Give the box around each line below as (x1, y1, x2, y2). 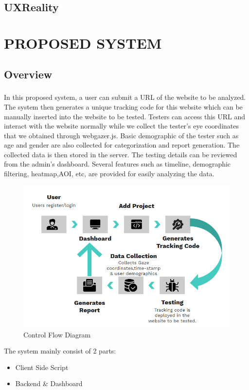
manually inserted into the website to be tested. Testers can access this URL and (4, 111, 246, 121)
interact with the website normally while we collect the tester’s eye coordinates (4, 121, 239, 131)
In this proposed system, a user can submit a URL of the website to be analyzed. (4, 92, 246, 102)
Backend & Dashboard (15, 378, 83, 389)
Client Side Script (15, 362, 69, 372)
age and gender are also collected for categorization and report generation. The (4, 140, 240, 150)
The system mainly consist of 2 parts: (4, 346, 116, 356)
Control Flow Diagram (23, 329, 91, 339)
